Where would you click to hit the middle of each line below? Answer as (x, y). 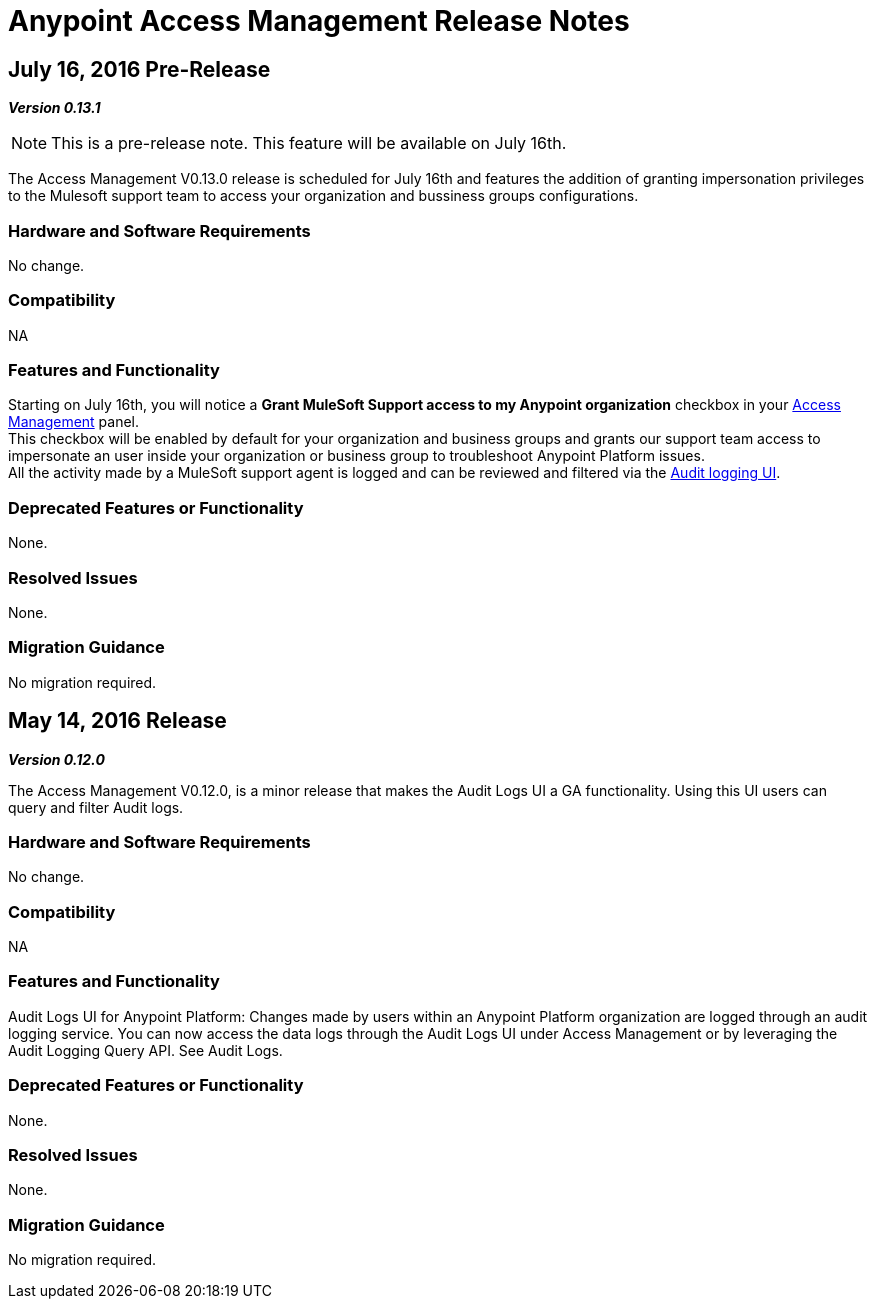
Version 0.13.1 (54, 108)
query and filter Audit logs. (96, 807)
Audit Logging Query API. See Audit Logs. (145, 1050)
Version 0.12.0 (56, 759)
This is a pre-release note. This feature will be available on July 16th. (309, 143)
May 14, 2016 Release (117, 721)
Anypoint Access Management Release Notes (319, 21)
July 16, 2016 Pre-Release (139, 69)
